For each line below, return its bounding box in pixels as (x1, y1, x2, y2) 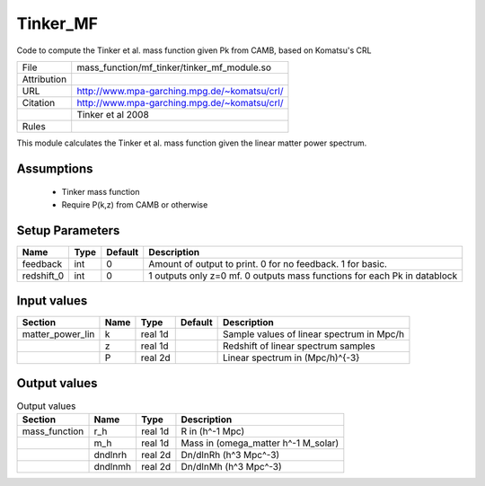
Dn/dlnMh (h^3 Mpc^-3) (181, 461, 282, 473)
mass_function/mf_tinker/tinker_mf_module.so (76, 61, 271, 74)
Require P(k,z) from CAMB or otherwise (61, 199, 208, 210)
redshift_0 (22, 270, 65, 282)
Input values (16, 293, 88, 309)
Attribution (22, 73, 67, 85)
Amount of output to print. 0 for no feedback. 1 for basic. (148, 257, 388, 270)
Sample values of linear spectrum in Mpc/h (223, 328, 404, 340)
